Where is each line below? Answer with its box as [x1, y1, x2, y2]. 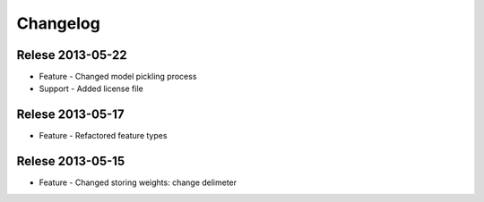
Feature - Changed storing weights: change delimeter [39, 177, 238, 188]
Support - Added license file [39, 83, 143, 94]
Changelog [16, 13, 100, 33]
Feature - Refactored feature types [39, 130, 168, 141]
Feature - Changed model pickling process [39, 72, 197, 82]
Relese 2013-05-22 [16, 47, 127, 63]
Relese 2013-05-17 [16, 107, 125, 122]
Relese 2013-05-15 [16, 154, 125, 169]
